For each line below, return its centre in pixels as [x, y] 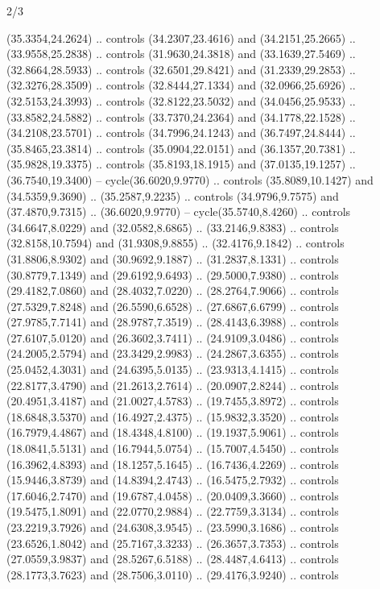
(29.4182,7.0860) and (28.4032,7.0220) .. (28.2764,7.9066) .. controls [173, 290]
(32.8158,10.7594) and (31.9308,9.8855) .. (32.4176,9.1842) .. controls [176, 243]
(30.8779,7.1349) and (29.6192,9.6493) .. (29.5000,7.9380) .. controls [173, 274]
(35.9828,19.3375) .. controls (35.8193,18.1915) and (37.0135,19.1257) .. [181, 164]
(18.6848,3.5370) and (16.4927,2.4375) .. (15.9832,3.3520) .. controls [173, 416]
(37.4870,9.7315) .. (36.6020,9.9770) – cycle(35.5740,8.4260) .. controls [179, 212]
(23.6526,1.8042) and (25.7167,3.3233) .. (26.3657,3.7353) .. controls [173, 543]
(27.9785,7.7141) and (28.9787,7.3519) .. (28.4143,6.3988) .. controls [173, 322]
